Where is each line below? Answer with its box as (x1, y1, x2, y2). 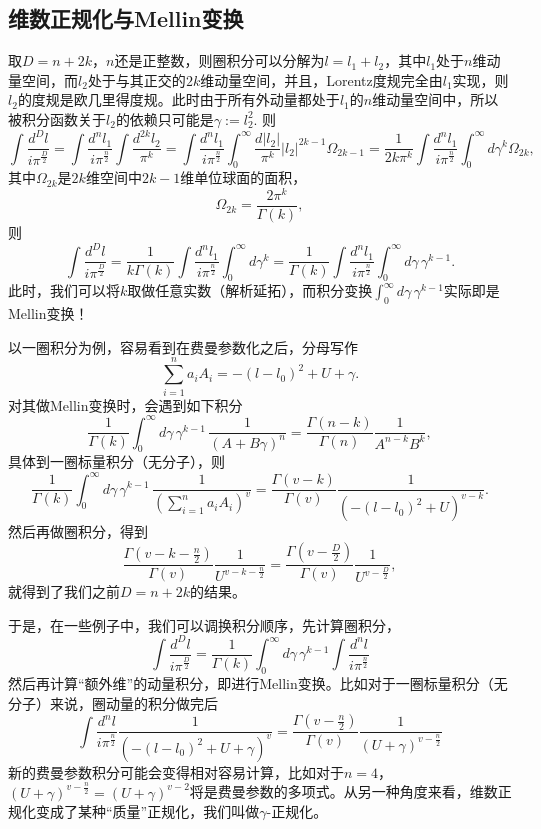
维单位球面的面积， (180, 167, 307, 188)
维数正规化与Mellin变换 (8, 3, 244, 34)
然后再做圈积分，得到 (8, 521, 148, 542)
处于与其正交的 (87, 69, 186, 90)
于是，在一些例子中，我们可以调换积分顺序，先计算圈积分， (8, 614, 400, 635)
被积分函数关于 (8, 108, 106, 129)
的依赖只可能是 (115, 108, 214, 129)
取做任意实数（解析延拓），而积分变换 (127, 280, 373, 301)
